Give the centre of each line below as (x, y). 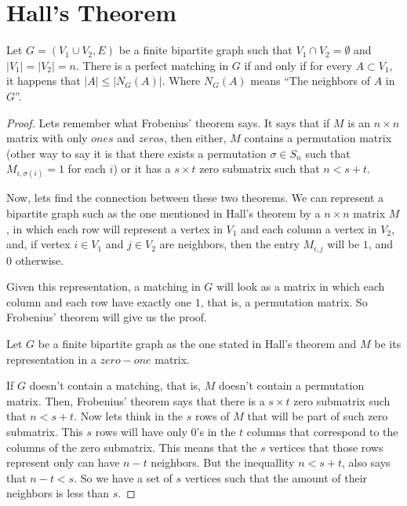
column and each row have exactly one (99, 301)
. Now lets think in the (129, 416)
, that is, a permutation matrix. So (284, 301)
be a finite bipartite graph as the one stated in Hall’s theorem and (197, 344)
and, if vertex (38, 244)
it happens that (44, 81)
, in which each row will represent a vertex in (114, 228)
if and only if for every (298, 65)
